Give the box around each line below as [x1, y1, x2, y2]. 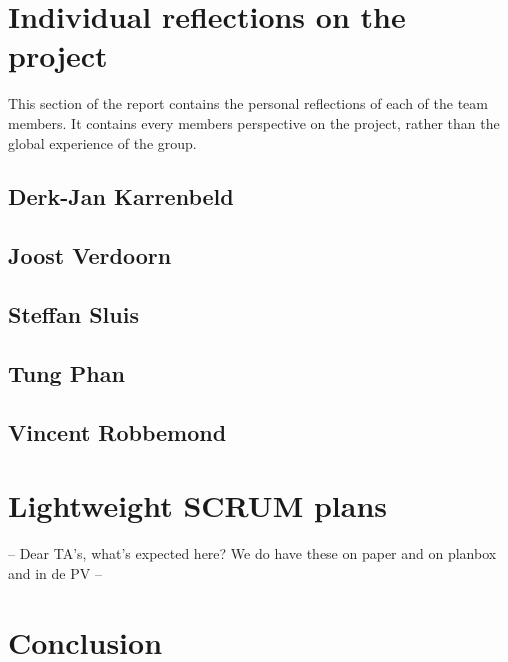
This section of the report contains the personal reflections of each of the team [8, 93, 489, 114]
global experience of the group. [8, 132, 197, 153]
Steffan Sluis [8, 299, 139, 330]
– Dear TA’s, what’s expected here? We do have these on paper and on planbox [8, 543, 497, 564]
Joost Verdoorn [8, 240, 172, 271]
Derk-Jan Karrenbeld [8, 181, 234, 212]
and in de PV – [8, 562, 102, 583]
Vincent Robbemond [8, 416, 227, 447]
